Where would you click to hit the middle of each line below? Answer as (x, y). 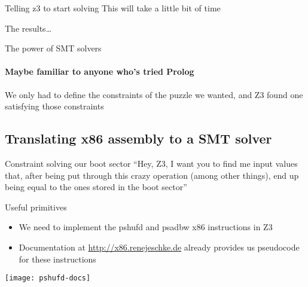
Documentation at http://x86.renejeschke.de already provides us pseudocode (159, 247)
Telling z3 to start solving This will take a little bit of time (113, 8)
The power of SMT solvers (53, 48)
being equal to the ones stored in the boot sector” (96, 187)
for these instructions (57, 259)
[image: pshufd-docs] (48, 278)
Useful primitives (36, 207)
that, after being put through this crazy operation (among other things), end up (152, 175)
